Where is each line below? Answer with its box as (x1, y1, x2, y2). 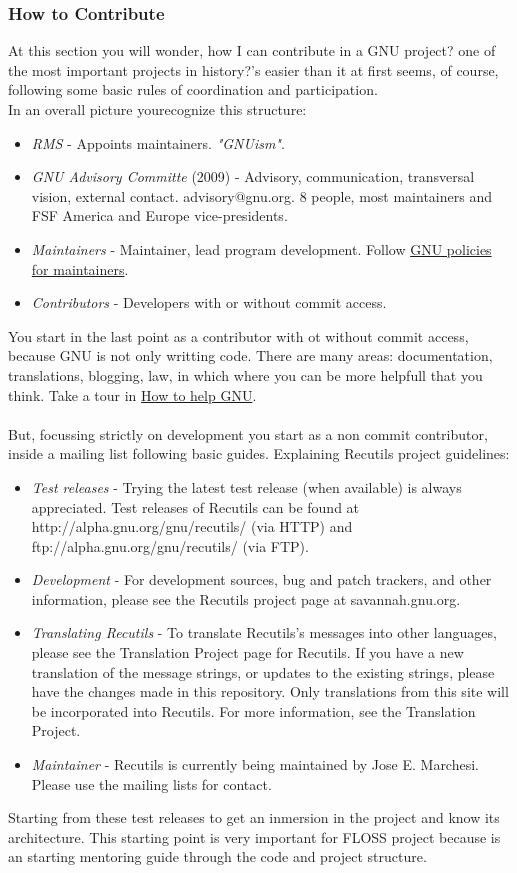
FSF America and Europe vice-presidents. (31, 205, 288, 226)
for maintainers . (31, 258, 129, 279)
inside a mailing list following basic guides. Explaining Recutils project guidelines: (8, 443, 510, 464)
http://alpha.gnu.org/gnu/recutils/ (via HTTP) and (31, 516, 353, 537)
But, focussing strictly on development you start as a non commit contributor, (8, 423, 488, 444)
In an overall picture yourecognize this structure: (8, 99, 307, 119)
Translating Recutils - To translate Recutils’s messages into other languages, (31, 622, 497, 643)
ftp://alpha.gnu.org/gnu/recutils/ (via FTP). (31, 535, 309, 556)
